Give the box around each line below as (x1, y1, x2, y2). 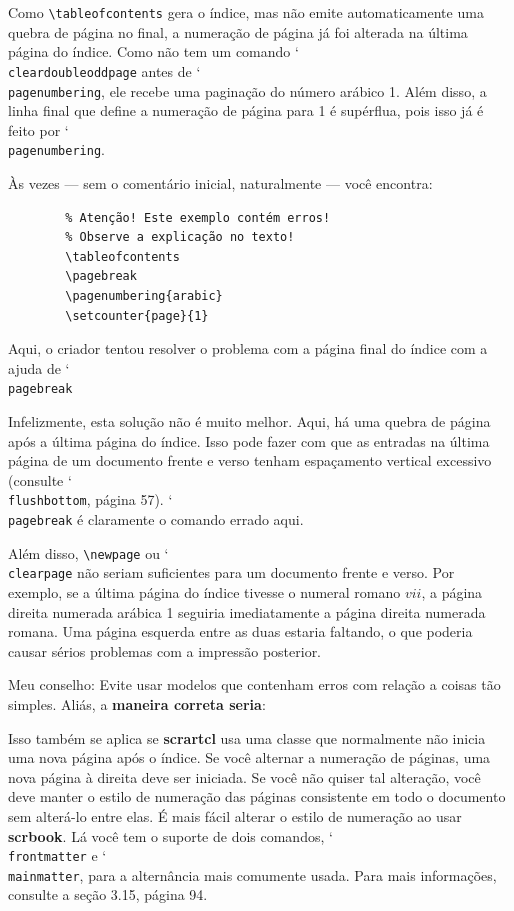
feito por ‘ (8, 119, 69, 140)
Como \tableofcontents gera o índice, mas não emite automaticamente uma (8, 2, 484, 22)
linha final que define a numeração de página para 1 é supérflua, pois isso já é (8, 100, 484, 121)
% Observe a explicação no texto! (65, 230, 295, 245)
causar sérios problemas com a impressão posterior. (8, 640, 322, 661)
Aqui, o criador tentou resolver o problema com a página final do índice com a (8, 338, 488, 359)
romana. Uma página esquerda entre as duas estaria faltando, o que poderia (8, 621, 473, 642)
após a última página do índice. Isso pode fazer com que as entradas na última (8, 430, 490, 451)
